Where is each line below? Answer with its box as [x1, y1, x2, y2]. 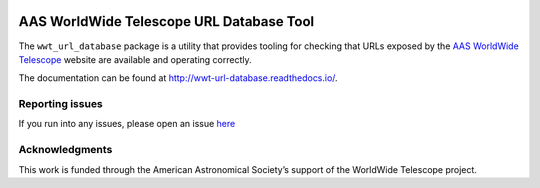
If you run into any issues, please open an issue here [18, 118, 236, 130]
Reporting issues [18, 97, 104, 111]
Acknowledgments [18, 143, 113, 157]
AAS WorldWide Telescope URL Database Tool [18, 13, 315, 30]
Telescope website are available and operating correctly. [18, 53, 252, 65]
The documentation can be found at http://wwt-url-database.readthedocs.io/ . [18, 72, 339, 84]
